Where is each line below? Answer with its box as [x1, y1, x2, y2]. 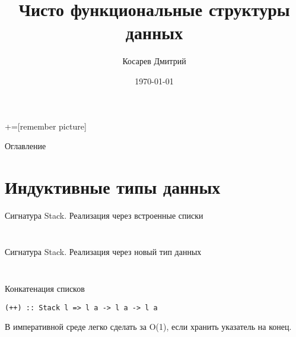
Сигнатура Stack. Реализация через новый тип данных [5, 245, 202, 258]
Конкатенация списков [5, 282, 85, 294]
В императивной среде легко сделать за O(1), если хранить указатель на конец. [5, 320, 292, 333]
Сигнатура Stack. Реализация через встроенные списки [5, 209, 203, 221]
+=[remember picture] [5, 119, 87, 132]
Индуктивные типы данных [5, 174, 221, 199]
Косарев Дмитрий [122, 55, 186, 67]
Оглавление [5, 140, 46, 152]
